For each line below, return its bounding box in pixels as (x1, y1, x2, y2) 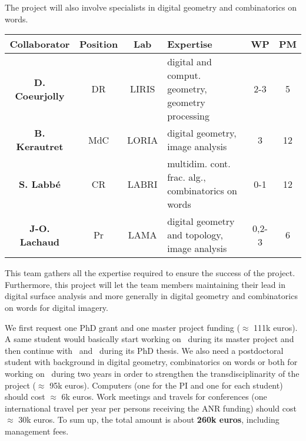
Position (79, 37, 118, 51)
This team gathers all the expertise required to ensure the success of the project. (5, 267, 295, 279)
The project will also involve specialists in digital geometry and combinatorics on (5, 1, 297, 13)
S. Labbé (19, 177, 61, 191)
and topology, (167, 228, 223, 242)
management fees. (5, 425, 69, 437)
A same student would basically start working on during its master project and (5, 333, 294, 345)
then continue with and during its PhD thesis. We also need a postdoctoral (5, 344, 284, 356)
